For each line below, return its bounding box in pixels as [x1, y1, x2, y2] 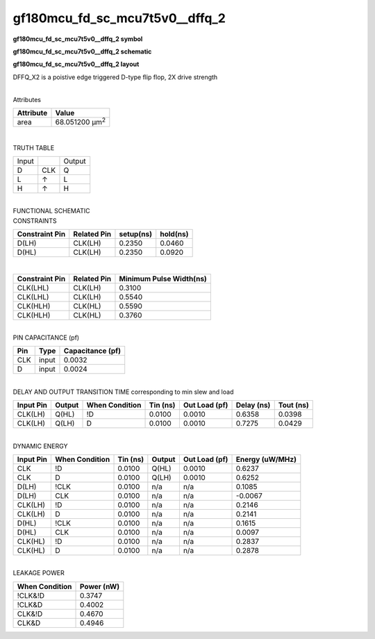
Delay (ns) [235, 400, 271, 410]
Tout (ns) [278, 400, 309, 410]
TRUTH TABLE [12, 143, 55, 152]
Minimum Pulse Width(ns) [119, 274, 208, 283]
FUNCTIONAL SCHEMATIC [12, 207, 90, 215]
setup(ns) [119, 229, 153, 239]
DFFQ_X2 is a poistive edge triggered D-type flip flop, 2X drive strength [12, 73, 218, 81]
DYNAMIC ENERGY [12, 442, 68, 450]
